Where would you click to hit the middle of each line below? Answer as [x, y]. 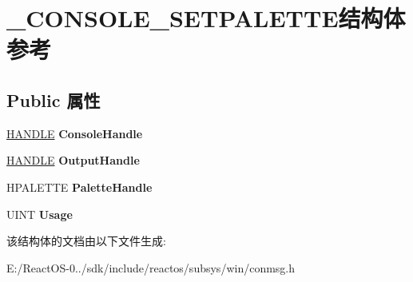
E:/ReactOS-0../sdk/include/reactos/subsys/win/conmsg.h [151, 267]
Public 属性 [54, 99]
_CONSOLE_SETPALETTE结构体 [206, 18]
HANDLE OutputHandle [73, 160]
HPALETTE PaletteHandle [79, 187]
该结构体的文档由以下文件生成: [86, 241]
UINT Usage [40, 214]
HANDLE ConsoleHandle [75, 133]
